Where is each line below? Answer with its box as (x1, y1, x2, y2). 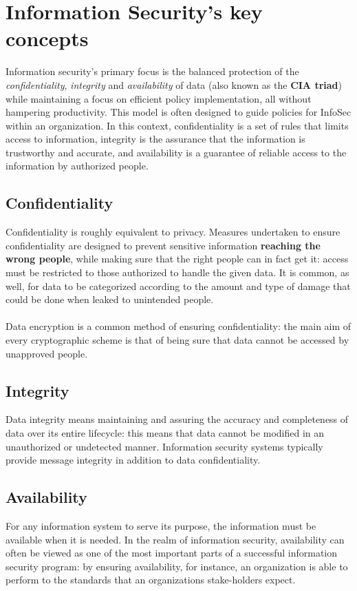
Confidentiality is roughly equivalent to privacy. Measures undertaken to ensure (6, 225, 340, 239)
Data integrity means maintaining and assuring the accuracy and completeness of (6, 412, 349, 426)
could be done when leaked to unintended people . (6, 292, 214, 307)
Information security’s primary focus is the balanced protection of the (6, 64, 299, 79)
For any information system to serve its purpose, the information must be (6, 518, 316, 532)
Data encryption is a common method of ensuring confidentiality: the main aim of (6, 319, 351, 333)
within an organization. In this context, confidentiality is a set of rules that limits (6, 118, 349, 132)
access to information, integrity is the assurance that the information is (6, 132, 305, 146)
